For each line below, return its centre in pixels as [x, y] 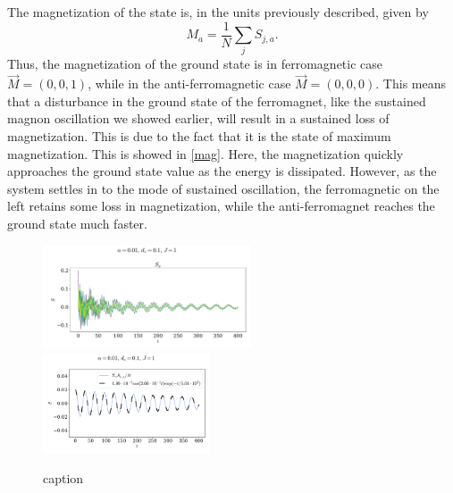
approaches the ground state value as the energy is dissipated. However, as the [222, 171]
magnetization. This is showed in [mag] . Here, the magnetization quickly [206, 153]
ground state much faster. [77, 223]
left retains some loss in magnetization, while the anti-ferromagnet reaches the [221, 206]
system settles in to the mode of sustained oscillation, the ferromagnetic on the [223, 188]
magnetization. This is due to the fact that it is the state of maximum [199, 135]
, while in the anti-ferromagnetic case [189, 84]
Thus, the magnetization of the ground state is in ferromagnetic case [195, 64]
